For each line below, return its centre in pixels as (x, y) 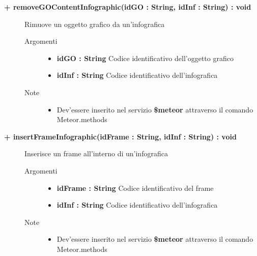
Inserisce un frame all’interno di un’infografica (96, 153)
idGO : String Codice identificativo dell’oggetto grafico (145, 58)
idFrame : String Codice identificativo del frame (135, 188)
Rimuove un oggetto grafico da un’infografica (95, 24)
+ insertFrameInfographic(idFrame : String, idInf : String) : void (120, 136)
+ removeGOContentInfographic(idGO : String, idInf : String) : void (128, 7)
